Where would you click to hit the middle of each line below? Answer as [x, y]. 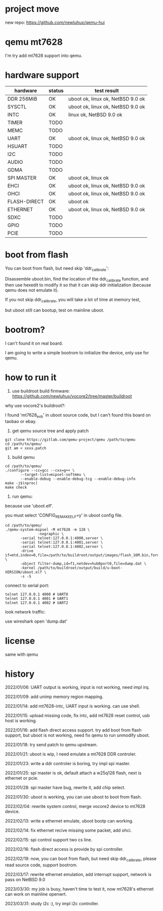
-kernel [28, 568]
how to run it [31, 377]
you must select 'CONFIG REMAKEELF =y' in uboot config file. [64, 516]
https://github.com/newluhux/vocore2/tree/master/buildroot [72, 396]
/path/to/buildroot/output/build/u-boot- [80, 568]
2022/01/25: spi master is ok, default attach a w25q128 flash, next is [73, 773]
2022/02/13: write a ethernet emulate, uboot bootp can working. [69, 821]
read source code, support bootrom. [41, 865]
